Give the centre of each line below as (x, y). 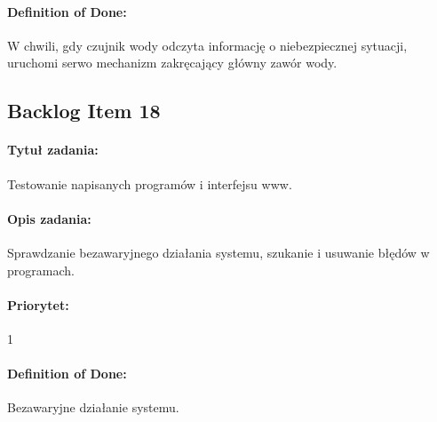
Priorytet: (38, 304)
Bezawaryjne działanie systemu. (93, 407)
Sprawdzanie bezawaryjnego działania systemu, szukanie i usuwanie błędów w (218, 252)
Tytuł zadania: (53, 150)
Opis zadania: (49, 218)
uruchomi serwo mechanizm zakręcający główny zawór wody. (172, 63)
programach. (41, 270)
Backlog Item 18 (84, 111)
